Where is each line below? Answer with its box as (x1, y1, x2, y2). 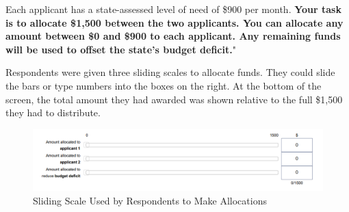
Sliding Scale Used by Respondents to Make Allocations (33, 193, 267, 207)
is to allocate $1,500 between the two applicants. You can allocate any (5, 15, 344, 29)
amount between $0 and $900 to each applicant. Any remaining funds (5, 29, 341, 43)
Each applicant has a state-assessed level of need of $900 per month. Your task (5, 2, 341, 16)
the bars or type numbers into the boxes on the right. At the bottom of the (5, 78, 322, 92)
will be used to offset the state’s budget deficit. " (5, 42, 236, 56)
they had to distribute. (5, 105, 101, 120)
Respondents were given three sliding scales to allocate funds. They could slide (5, 65, 335, 79)
